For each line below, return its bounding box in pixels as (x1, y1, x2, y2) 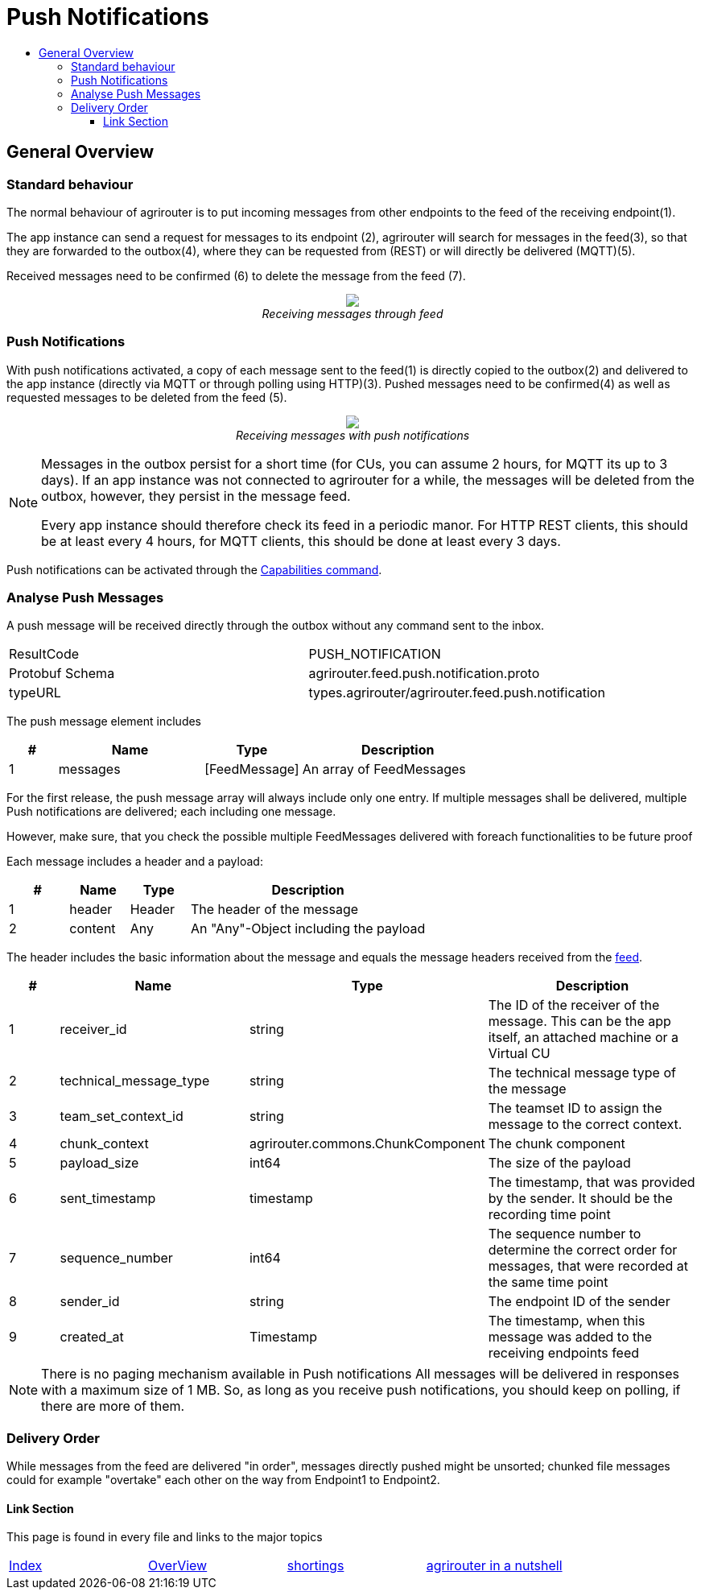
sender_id (60, 1293, 120, 1310)
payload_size (60, 1155, 139, 1172)
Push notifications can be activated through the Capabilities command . (6, 562, 382, 577)
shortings (287, 1557, 344, 1574)
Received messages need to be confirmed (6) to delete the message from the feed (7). (6, 268, 466, 283)
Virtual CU (488, 1045, 550, 1062)
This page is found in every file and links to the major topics (6, 1530, 323, 1544)
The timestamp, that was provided (488, 1174, 695, 1191)
